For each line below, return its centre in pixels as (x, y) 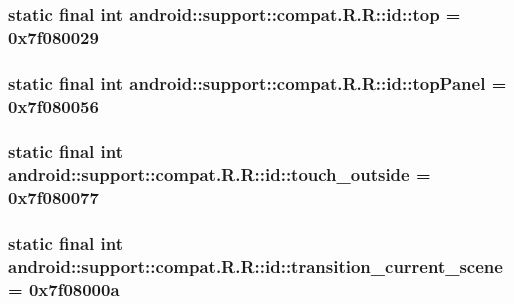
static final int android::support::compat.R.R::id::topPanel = (257, 82)
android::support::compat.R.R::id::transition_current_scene (255, 266)
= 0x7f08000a (64, 288)
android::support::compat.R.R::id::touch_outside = (219, 174)
